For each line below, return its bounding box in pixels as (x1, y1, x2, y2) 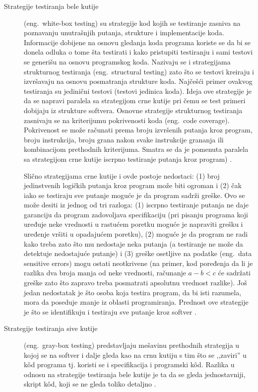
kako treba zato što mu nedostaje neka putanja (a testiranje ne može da (24, 238, 243, 249)
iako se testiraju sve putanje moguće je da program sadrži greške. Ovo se (24, 190, 245, 200)
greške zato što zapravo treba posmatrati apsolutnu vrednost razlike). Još (24, 277, 247, 288)
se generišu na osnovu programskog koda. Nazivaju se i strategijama (24, 56, 231, 66)
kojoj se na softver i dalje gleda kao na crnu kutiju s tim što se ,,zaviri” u (24, 349, 247, 360)
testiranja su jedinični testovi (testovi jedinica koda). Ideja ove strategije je (24, 85, 252, 96)
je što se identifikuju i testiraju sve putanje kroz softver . (24, 306, 196, 317)
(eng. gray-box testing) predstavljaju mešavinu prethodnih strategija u (24, 340, 240, 350)
